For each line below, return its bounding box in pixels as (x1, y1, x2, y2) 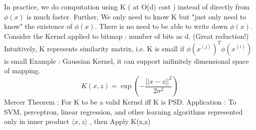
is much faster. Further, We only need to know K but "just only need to (26, 11, 247, 21)
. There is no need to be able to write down (95, 21, 228, 31)
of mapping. (4, 65, 40, 76)
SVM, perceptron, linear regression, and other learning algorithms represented (4, 106, 243, 117)
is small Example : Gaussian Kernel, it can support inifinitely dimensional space (4, 55, 249, 66)
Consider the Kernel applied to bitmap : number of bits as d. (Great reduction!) (4, 30, 249, 41)
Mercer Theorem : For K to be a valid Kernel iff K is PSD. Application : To (4, 97, 237, 107)
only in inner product (4, 116, 69, 127)
